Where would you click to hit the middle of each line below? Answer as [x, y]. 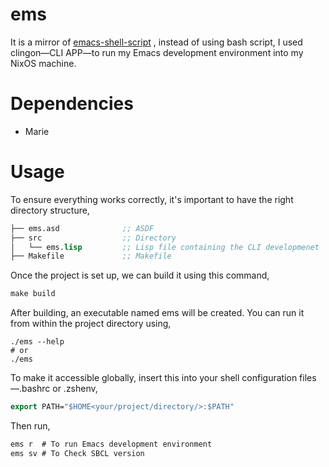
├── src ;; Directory [93, 238]
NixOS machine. [43, 63]
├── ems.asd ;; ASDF [82, 228]
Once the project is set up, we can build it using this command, [140, 275]
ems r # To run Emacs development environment [111, 444]
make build [33, 294]
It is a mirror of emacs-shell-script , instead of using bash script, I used [156, 42]
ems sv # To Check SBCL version [77, 453]
